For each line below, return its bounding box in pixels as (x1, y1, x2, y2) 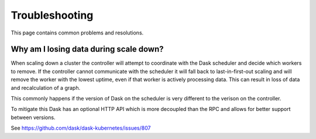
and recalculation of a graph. (11, 84, 81, 91)
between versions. (11, 114, 56, 121)
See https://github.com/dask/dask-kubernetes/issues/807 (11, 124, 151, 131)
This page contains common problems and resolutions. (11, 29, 144, 36)
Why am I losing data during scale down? (11, 44, 164, 54)
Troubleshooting (11, 9, 94, 22)
